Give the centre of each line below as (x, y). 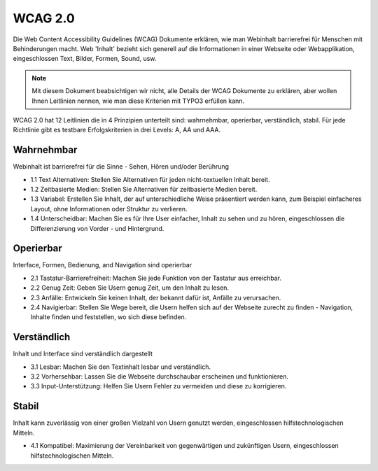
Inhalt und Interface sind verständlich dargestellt (83, 354)
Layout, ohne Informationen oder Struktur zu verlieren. (109, 209)
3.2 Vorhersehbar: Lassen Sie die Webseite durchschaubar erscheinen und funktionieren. (160, 377)
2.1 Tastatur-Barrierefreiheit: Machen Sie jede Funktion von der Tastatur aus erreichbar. (156, 278)
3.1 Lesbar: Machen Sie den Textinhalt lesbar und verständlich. (121, 367)
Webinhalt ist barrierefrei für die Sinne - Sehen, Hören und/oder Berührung (121, 167)
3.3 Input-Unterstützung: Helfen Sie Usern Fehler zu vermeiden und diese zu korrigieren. (159, 386)
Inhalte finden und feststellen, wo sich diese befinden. (108, 317)
